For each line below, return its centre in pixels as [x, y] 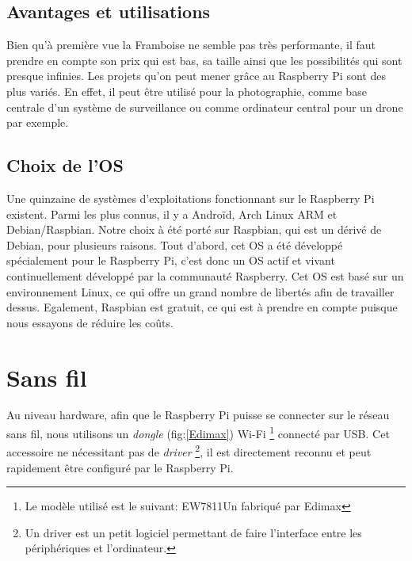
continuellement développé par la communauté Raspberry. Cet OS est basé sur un [205, 275]
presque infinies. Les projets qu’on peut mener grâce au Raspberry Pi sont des [196, 76]
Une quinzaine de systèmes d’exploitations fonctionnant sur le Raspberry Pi [191, 198]
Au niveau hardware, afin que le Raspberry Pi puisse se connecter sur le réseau [198, 415]
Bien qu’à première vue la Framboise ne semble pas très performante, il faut [191, 45]
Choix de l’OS [65, 165]
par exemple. [38, 122]
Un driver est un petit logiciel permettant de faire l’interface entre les [193, 532]
